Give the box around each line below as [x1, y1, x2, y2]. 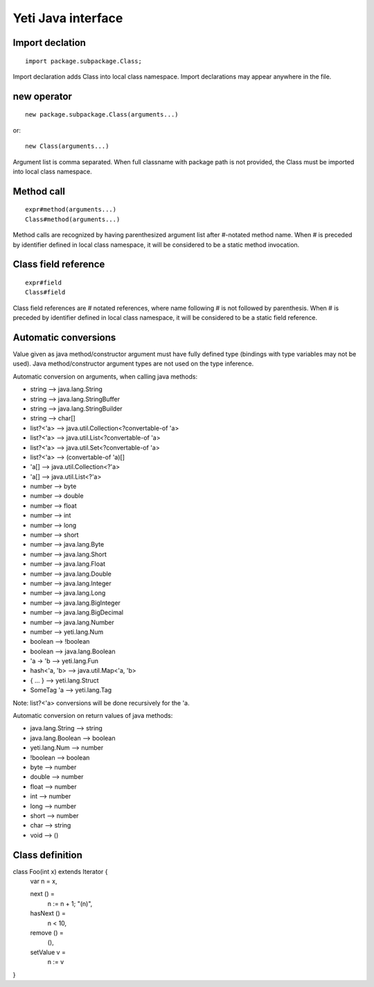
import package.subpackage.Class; [25, 57, 142, 65]
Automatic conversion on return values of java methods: [12, 712, 173, 720]
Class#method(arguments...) [25, 215, 121, 223]
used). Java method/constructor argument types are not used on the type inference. [12, 359, 254, 368]
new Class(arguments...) [25, 142, 109, 151]
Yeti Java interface [12, 10, 123, 26]
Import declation [12, 37, 87, 49]
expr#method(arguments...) [25, 205, 117, 214]
